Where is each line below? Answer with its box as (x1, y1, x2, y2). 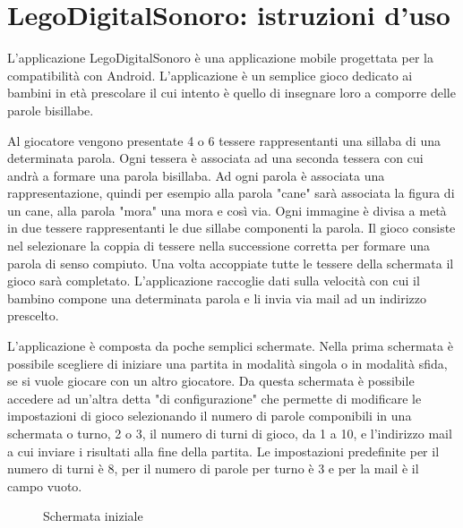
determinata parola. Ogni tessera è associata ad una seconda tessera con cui (7, 149, 424, 167)
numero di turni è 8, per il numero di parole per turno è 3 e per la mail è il (7, 459, 419, 478)
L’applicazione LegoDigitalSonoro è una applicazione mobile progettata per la (7, 48, 433, 67)
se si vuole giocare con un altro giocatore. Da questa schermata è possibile (7, 371, 415, 390)
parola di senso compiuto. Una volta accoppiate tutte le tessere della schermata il (7, 253, 454, 272)
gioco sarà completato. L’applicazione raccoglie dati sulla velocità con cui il (7, 271, 420, 290)
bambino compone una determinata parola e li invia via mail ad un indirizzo (7, 288, 426, 307)
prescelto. (7, 306, 59, 325)
